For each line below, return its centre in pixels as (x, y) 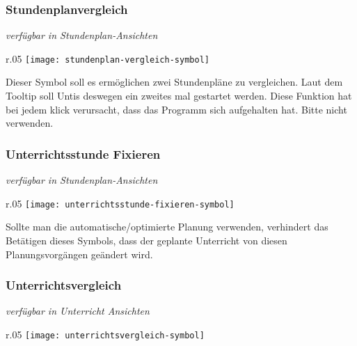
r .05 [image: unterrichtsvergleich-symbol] (105, 334)
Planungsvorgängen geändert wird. (79, 254)
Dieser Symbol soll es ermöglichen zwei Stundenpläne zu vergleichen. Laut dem (174, 82)
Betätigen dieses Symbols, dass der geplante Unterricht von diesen (146, 240)
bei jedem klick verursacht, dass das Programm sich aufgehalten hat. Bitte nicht (176, 109)
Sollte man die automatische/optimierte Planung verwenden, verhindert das (167, 227)
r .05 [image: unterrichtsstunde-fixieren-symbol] (120, 203)
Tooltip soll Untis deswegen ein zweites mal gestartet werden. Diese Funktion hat (179, 96)
